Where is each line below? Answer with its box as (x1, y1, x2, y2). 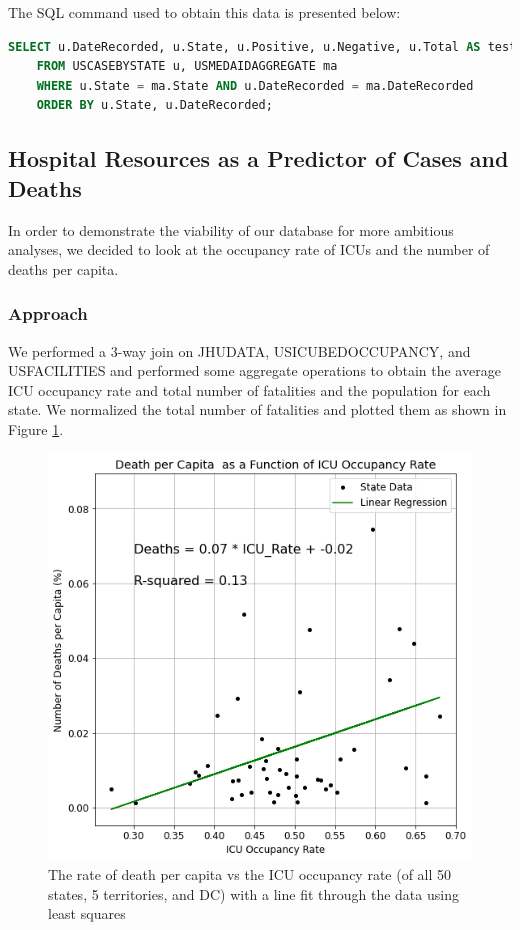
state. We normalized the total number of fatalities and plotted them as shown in (8, 399, 507, 420)
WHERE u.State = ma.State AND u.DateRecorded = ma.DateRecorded (36, 78, 474, 93)
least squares (48, 903, 126, 924)
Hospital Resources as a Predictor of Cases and (8, 143, 509, 174)
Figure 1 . (8, 418, 64, 439)
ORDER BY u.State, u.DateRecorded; (36, 98, 273, 113)
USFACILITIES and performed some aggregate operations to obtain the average (8, 360, 501, 381)
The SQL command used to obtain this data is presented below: (8, 2, 401, 22)
